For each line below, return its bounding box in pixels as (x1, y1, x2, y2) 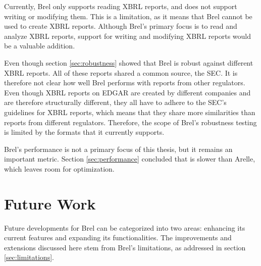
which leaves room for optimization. (4, 163, 115, 174)
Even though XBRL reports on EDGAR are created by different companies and (4, 87, 251, 97)
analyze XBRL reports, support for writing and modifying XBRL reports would (4, 30, 251, 41)
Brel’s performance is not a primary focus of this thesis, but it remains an (4, 143, 233, 154)
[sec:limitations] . (4, 252, 54, 262)
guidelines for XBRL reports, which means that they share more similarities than (4, 107, 255, 117)
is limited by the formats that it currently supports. (4, 127, 165, 137)
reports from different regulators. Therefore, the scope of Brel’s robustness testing (4, 117, 257, 127)
